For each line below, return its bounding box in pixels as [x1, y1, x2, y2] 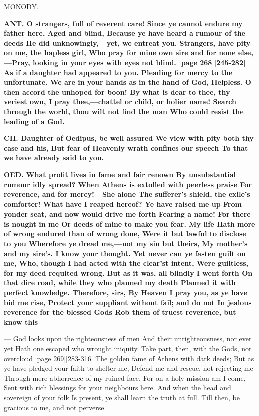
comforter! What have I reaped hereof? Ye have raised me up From [4, 198, 242, 209]
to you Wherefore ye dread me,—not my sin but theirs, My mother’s [4, 238, 248, 249]
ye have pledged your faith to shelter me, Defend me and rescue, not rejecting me [4, 363, 253, 373]
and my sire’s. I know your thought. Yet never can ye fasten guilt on [4, 248, 246, 258]
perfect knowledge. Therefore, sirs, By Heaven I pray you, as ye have [4, 287, 247, 298]
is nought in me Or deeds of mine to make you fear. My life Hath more [4, 218, 255, 229]
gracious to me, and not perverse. [4, 402, 106, 412]
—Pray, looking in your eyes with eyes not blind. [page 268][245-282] [4, 57, 246, 67]
